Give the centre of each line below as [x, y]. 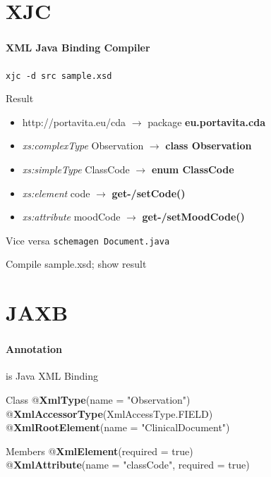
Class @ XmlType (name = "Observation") [98, 400]
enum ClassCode [193, 169]
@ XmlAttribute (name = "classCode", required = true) [128, 465]
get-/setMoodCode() [193, 217]
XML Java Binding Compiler [78, 48]
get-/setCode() [149, 193]
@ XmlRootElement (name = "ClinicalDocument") [118, 427]
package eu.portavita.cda [206, 122]
